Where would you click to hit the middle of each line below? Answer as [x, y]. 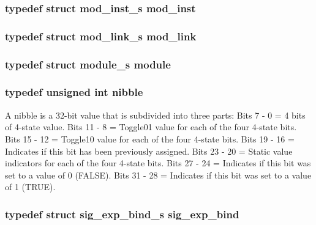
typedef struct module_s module [88, 64]
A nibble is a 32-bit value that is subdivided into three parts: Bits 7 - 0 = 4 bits [155, 115]
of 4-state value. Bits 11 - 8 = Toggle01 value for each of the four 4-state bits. [151, 127]
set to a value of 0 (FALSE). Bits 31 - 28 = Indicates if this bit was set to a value [158, 175]
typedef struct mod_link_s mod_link [101, 36]
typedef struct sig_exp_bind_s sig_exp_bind [122, 214]
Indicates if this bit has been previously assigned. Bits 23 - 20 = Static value [149, 151]
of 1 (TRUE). [30, 187]
